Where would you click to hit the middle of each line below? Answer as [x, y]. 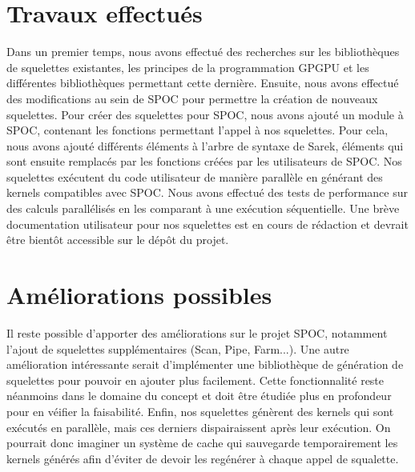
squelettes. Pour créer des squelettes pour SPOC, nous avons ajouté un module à [205, 114]
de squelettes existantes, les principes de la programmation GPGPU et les [188, 67]
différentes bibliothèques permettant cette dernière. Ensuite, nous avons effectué [203, 83]
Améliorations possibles [139, 295]
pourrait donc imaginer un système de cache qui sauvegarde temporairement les [202, 443]
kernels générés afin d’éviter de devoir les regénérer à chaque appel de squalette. [203, 458]
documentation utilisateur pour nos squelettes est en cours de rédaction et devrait [207, 224]
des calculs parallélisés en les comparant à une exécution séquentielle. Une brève [203, 208]
